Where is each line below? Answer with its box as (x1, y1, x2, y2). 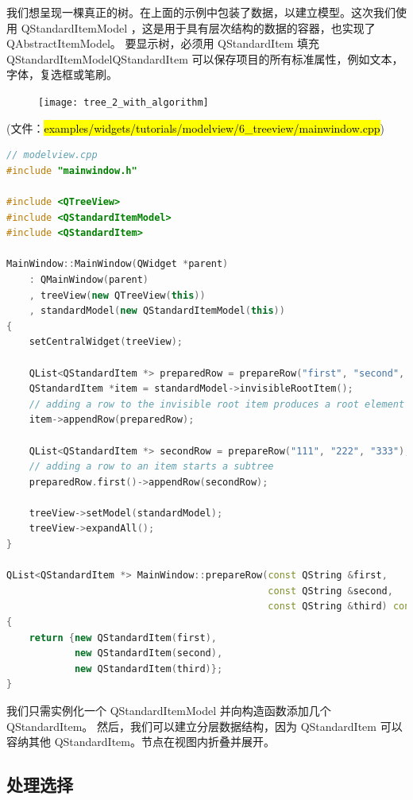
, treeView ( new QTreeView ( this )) (29, 289, 206, 301)
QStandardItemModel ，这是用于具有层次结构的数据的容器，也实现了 (21, 19, 376, 36)
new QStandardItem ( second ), (74, 647, 223, 659)
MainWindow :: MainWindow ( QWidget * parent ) (6, 258, 229, 270)
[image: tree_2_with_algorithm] (38, 96, 209, 108)
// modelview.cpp (6, 149, 98, 161)
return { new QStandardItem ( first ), (29, 632, 217, 643)
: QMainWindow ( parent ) (29, 273, 149, 285)
